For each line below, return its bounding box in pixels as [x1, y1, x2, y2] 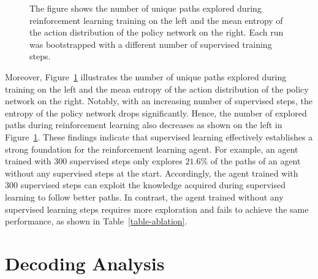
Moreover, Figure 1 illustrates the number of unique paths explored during [5, 70, 287, 83]
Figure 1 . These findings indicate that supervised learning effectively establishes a [5, 130, 313, 143]
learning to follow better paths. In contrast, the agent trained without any [5, 190, 284, 203]
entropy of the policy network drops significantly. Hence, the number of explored [5, 106, 307, 119]
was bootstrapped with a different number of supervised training [29, 37, 272, 50]
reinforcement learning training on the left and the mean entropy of [29, 13, 283, 26]
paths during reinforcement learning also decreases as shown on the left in [5, 118, 282, 131]
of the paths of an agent [210, 155, 301, 167]
